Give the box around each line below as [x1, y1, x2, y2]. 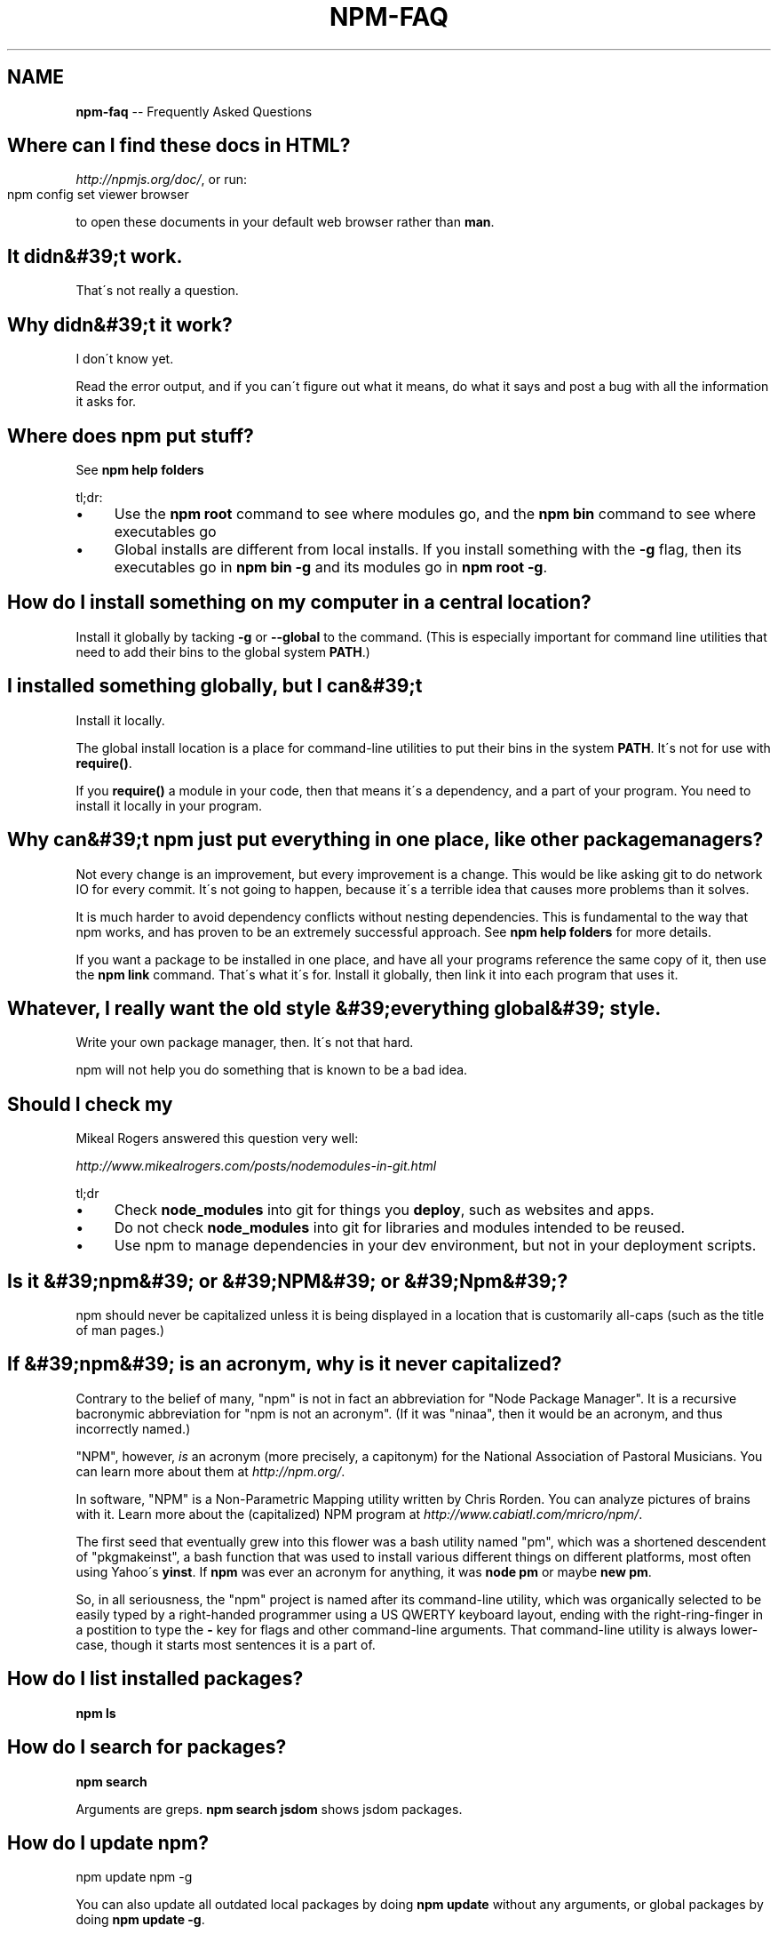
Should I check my [7, 1092, 173, 1115]
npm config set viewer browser [7, 187, 189, 203]
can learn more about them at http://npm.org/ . [75, 1463, 345, 1479]
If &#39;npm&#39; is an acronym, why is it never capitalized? [7, 1353, 562, 1376]
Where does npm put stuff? [7, 424, 254, 447]
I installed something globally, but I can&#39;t [7, 675, 423, 698]
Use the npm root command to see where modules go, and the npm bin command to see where [114, 504, 757, 523]
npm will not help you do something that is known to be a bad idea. [75, 1062, 468, 1078]
